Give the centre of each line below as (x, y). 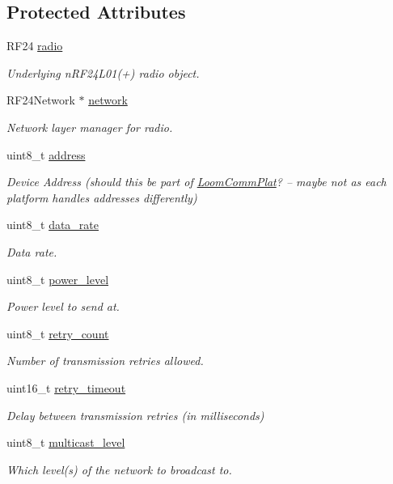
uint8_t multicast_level (66, 442)
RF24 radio (35, 46)
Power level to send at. (63, 306)
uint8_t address (46, 154)
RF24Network (41, 100)
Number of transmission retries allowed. (105, 361)
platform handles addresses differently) (102, 197)
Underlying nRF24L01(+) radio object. (103, 72)
